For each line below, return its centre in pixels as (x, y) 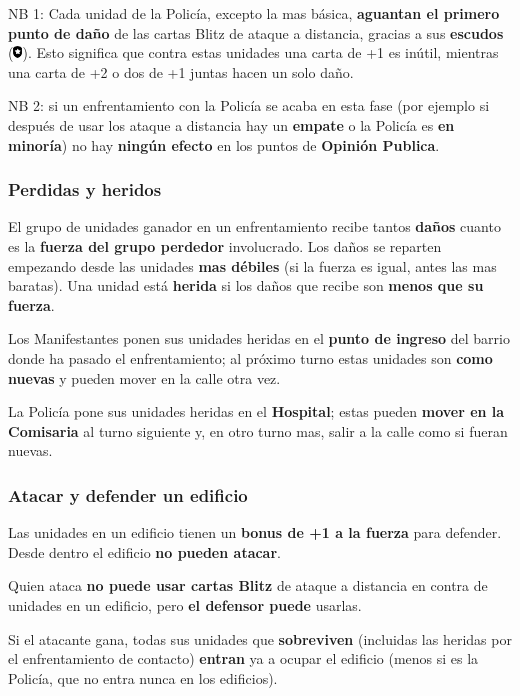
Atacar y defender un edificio (128, 494)
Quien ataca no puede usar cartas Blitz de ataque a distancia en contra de (248, 585)
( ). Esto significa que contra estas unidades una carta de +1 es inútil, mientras (253, 52)
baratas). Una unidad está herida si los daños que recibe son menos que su (246, 285)
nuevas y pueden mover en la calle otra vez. (144, 377)
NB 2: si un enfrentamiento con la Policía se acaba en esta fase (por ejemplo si (249, 105)
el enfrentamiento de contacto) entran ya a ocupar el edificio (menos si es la (243, 658)
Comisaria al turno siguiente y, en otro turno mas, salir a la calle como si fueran (258, 430)
